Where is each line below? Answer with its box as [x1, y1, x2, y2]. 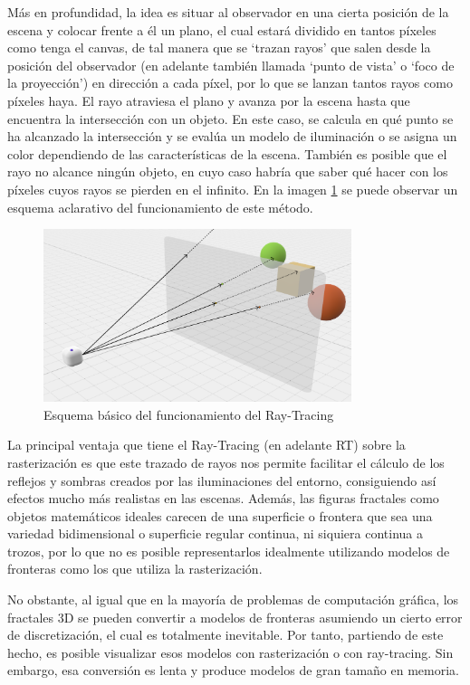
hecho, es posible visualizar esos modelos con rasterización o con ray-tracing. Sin [7, 642, 454, 661]
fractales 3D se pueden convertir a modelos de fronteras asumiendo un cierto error [7, 607, 463, 626]
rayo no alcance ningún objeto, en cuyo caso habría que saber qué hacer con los [7, 162, 448, 181]
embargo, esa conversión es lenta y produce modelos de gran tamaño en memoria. [7, 661, 459, 680]
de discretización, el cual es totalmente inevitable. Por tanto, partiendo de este [7, 625, 444, 644]
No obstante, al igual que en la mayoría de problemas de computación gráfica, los [7, 590, 459, 609]
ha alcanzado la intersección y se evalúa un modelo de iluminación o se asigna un [7, 127, 457, 146]
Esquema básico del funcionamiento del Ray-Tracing [43, 404, 334, 423]
